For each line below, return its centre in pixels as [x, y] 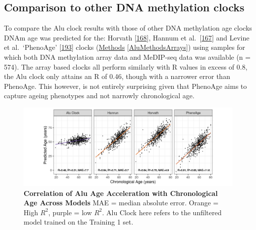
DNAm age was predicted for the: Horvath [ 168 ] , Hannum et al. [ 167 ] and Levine [127, 37]
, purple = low [70, 212]
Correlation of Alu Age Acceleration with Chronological [121, 193]
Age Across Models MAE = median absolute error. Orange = [121, 203]
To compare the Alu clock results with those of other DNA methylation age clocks [128, 28]
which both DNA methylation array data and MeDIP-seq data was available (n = [127, 57]
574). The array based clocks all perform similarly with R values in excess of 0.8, [126, 66]
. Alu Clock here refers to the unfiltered [162, 212]
